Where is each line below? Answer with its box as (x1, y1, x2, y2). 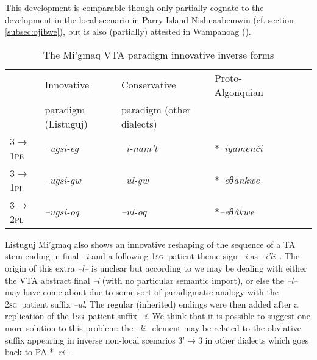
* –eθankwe (214, 173, 260, 187)
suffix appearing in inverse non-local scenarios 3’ (5, 333, 185, 346)
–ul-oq (121, 204, 147, 219)
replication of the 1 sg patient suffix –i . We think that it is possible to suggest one (5, 309, 310, 322)
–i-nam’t (121, 141, 158, 156)
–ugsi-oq (45, 204, 79, 219)
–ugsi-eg (45, 141, 79, 156)
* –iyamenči (214, 141, 263, 156)
